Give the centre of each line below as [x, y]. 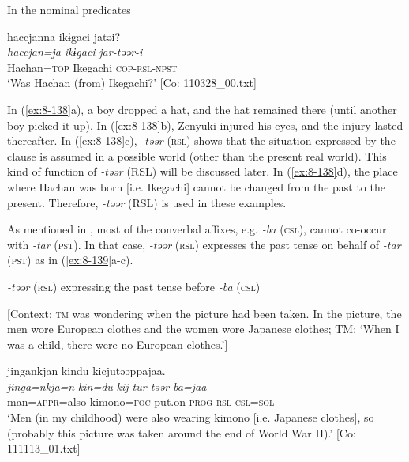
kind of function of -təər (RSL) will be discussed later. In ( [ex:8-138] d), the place [203, 171]
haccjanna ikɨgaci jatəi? [64, 36]
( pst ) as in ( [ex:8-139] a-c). [70, 260]
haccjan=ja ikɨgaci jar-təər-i [75, 52]
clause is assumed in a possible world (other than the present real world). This [197, 155]
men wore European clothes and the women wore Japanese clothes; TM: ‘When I [203, 329]
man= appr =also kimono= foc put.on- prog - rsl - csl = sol [141, 401]
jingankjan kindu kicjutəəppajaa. [86, 371]
